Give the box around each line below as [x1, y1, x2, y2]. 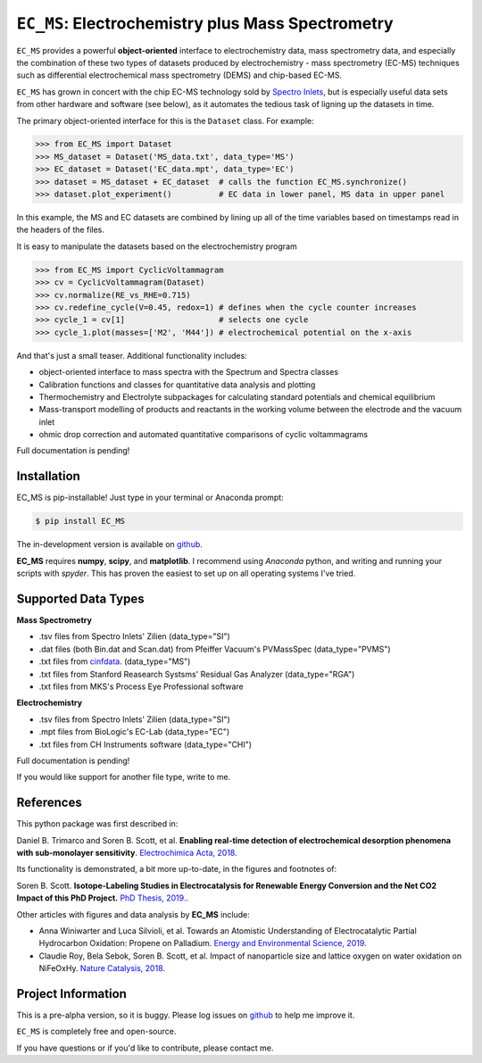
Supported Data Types [16, 591, 145, 606]
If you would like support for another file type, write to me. [16, 772, 231, 783]
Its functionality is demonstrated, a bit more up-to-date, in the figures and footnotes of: [16, 864, 337, 875]
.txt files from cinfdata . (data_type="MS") [38, 656, 191, 667]
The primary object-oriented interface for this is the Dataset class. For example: [16, 115, 314, 126]
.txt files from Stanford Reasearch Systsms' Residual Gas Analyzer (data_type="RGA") [38, 669, 355, 679]
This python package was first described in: [16, 818, 179, 829]
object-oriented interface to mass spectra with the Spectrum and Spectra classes [38, 367, 339, 378]
